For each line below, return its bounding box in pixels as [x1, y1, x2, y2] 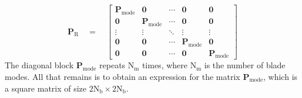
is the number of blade [204, 59, 286, 71]
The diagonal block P [5, 59, 83, 71]
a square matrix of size [5, 82, 87, 94]
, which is [263, 70, 298, 82]
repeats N [99, 59, 135, 71]
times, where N [142, 59, 197, 71]
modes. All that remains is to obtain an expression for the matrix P [5, 70, 250, 82]
